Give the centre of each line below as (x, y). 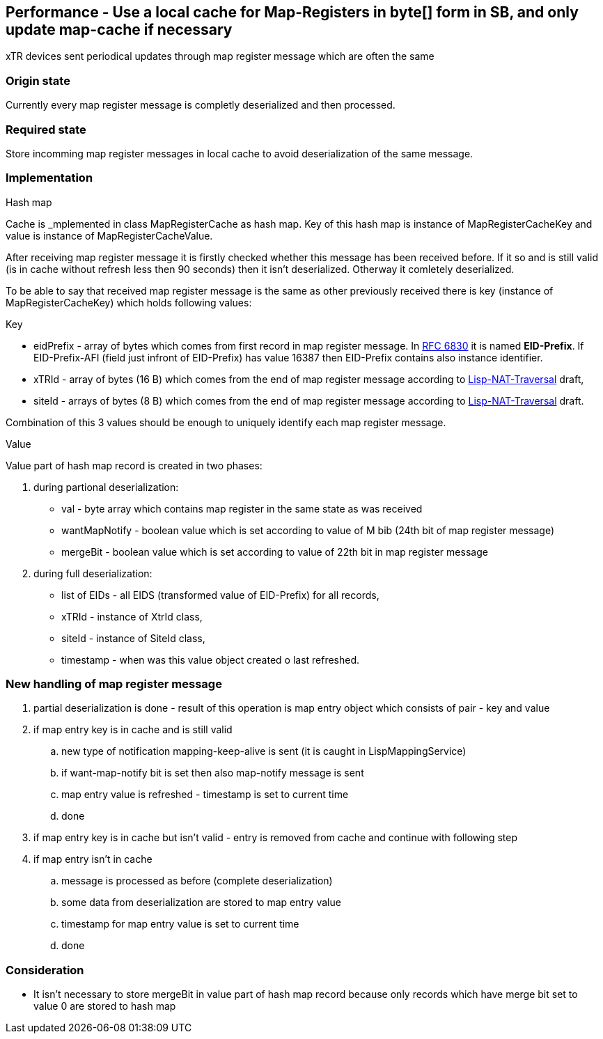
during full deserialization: (93, 573)
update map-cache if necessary (119, 30)
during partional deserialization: (106, 487)
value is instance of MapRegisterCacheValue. (109, 235)
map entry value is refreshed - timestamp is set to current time (205, 795)
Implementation (49, 178)
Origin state (38, 80)
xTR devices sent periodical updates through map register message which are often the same (220, 56)
